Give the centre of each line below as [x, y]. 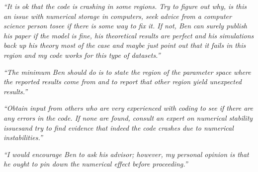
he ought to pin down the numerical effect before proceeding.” [96, 164]
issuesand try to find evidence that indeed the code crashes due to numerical [119, 127]
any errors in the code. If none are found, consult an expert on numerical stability [128, 117]
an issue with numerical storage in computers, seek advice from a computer [118, 16]
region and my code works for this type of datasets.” [82, 55]
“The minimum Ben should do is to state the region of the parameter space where [127, 72]
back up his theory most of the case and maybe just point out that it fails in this [125, 45]
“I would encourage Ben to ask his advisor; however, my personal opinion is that [126, 154]
